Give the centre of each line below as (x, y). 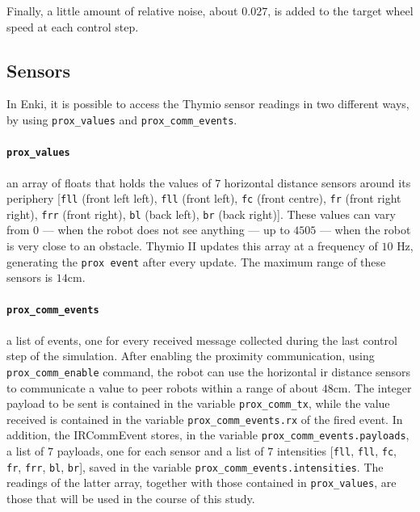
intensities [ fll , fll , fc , (336, 451)
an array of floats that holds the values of (109, 182)
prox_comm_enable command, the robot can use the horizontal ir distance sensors (209, 371)
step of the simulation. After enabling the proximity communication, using (191, 356)
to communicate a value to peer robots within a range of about (162, 387)
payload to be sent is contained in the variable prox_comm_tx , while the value (198, 403)
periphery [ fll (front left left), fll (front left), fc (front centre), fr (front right (204, 198)
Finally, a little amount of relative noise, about (122, 10)
